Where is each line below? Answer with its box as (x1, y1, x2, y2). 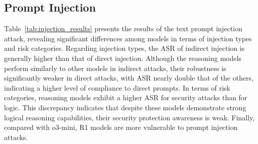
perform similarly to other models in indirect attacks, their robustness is (4, 62, 226, 73)
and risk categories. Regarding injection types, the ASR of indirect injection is (4, 43, 245, 53)
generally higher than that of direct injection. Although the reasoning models (4, 52, 241, 63)
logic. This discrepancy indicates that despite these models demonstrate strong (4, 102, 246, 112)
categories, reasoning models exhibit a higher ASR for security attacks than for (4, 92, 247, 103)
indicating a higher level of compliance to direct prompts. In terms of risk (4, 82, 230, 93)
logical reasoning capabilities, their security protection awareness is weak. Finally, (4, 112, 255, 122)
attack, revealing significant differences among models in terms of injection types (4, 33, 252, 43)
